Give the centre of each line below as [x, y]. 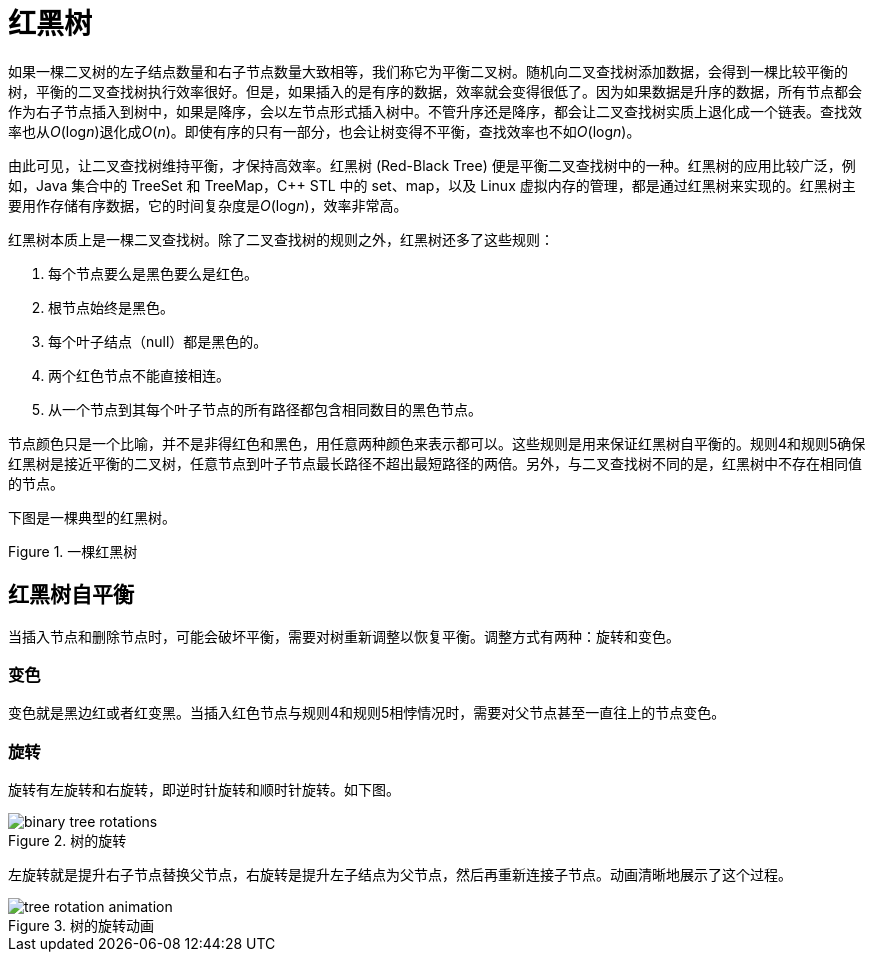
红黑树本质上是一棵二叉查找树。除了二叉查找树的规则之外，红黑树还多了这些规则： [281, 239]
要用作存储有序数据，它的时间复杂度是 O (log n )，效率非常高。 [208, 205]
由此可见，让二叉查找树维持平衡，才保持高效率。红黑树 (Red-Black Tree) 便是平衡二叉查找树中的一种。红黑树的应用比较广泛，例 [432, 165]
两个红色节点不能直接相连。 [139, 375]
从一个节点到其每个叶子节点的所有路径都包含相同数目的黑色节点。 [265, 409]
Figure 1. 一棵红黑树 [73, 551]
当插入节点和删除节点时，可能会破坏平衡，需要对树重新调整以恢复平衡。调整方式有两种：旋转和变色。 [344, 636]
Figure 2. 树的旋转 [67, 841]
